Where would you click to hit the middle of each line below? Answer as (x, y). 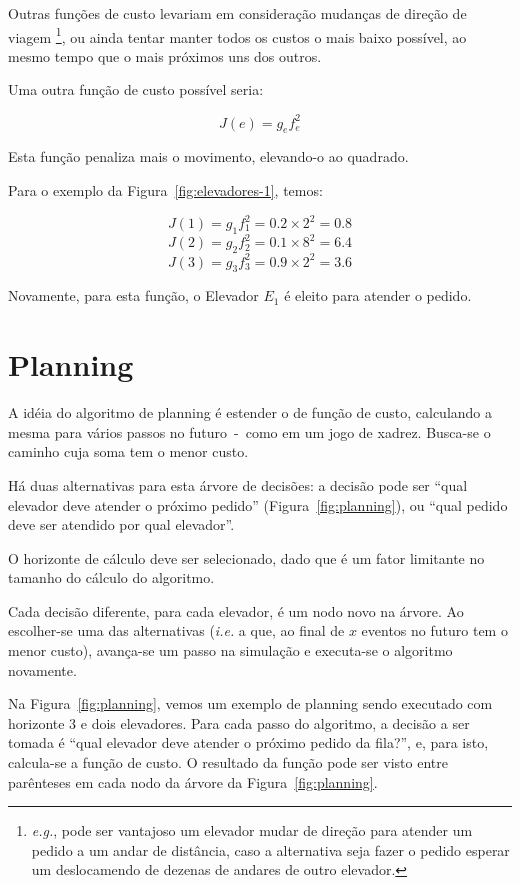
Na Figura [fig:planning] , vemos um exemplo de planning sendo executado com (250, 703)
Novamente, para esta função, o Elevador (133, 295)
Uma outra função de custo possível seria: (136, 89)
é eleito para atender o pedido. (378, 295)
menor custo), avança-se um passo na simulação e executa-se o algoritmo (230, 650)
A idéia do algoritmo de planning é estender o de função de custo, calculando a (250, 412)
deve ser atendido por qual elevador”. (121, 524)
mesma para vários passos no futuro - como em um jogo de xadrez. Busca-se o (249, 431)
